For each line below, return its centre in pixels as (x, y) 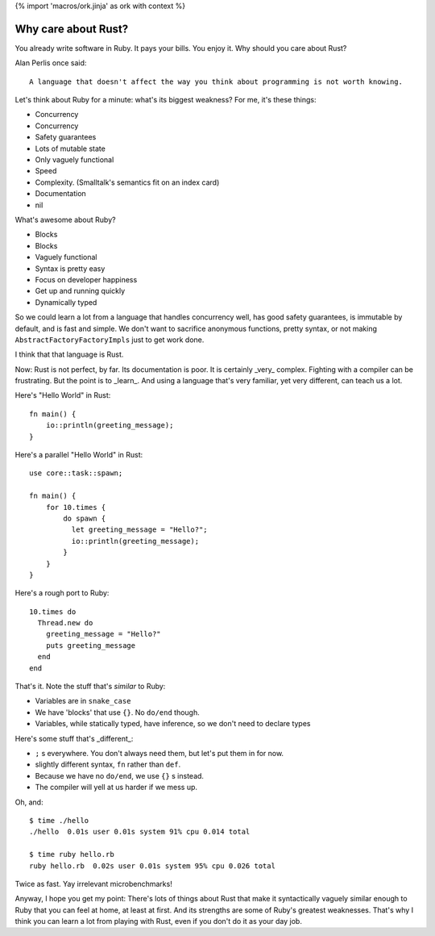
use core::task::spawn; (76, 473)
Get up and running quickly (80, 291)
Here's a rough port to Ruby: (62, 593)
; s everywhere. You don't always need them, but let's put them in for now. (159, 753)
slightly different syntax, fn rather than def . (108, 765)
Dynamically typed (66, 302)
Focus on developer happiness (86, 279)
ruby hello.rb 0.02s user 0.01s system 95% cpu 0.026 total (152, 866)
